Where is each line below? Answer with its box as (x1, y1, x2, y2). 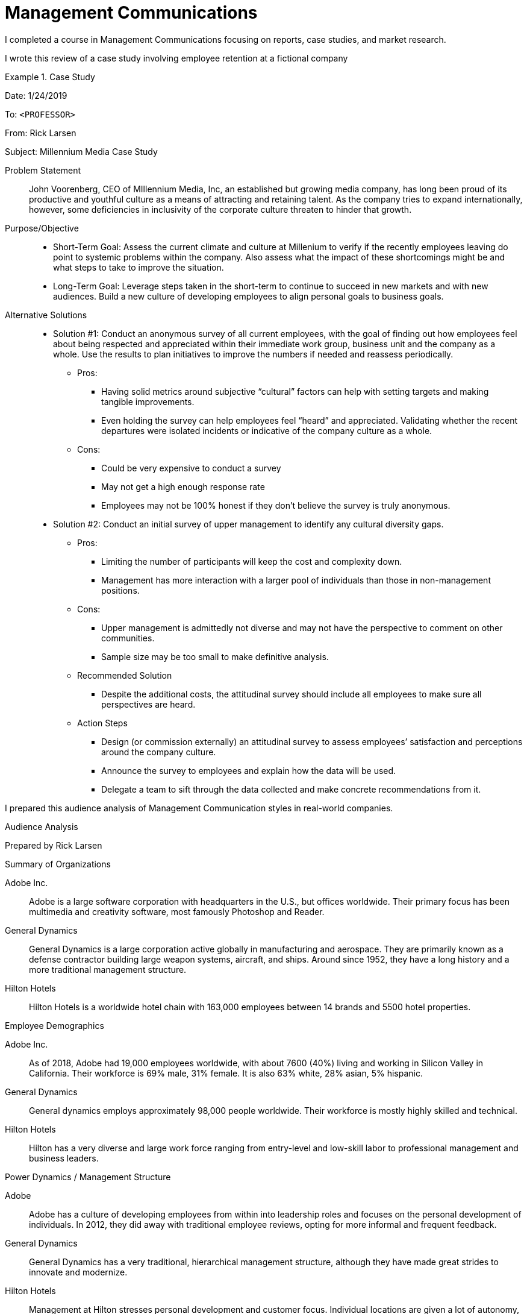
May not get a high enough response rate (101, 481, 265, 492)
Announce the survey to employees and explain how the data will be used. (101, 765, 396, 776)
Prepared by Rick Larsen (5, 840, 102, 850)
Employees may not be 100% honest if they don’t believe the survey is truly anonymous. (101, 500, 451, 511)
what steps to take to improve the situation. (53, 262, 224, 272)
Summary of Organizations (5, 858, 111, 869)
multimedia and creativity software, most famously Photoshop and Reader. (29, 906, 325, 917)
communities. (101, 632, 155, 643)
